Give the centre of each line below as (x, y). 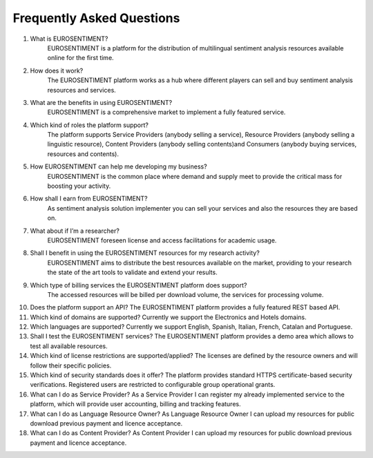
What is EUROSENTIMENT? (69, 39)
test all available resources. (69, 346)
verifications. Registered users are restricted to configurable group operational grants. (153, 385)
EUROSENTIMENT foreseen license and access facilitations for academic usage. (162, 240)
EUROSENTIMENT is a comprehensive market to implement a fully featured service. (166, 112)
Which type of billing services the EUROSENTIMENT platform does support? (138, 285)
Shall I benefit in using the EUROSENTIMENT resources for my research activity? (145, 253)
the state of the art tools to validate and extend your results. (132, 272)
